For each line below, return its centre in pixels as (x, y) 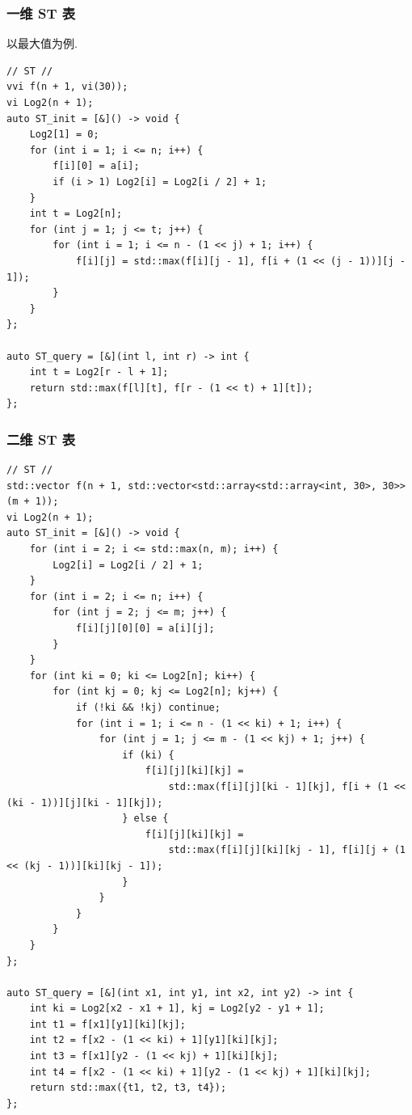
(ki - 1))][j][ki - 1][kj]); (85, 802)
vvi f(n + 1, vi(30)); (67, 87)
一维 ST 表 (41, 13)
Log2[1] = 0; (64, 135)
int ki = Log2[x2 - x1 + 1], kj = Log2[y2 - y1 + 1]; (177, 1009)
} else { (145, 819)
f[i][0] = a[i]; (96, 166)
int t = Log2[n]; (76, 214)
